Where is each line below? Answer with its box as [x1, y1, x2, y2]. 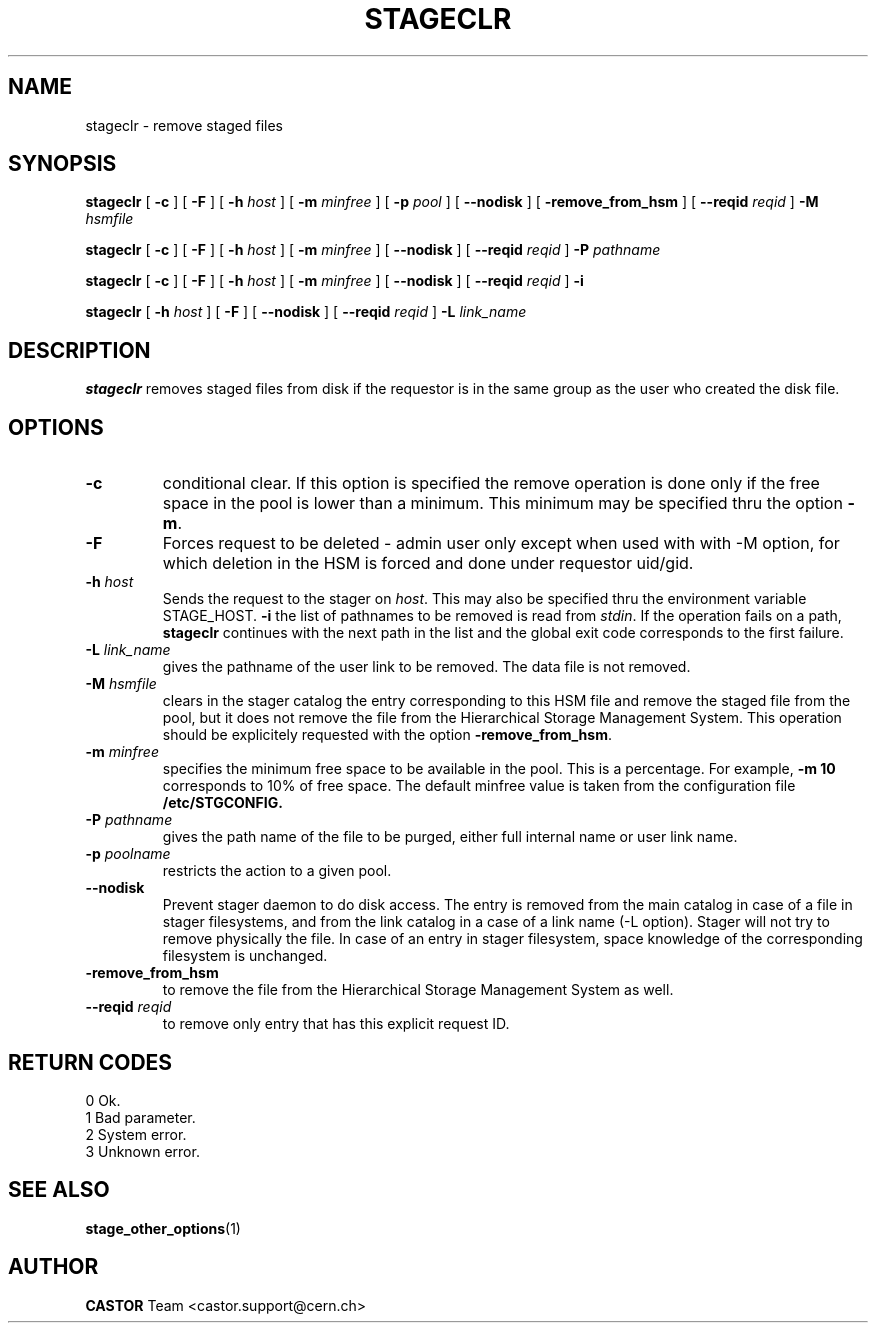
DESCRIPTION [8, 337, 151, 363]
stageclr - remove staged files [85, 116, 283, 134]
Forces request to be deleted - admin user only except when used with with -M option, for [162, 533, 840, 554]
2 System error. [85, 1125, 187, 1143]
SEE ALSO [8, 1177, 110, 1203]
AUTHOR [8, 1254, 99, 1280]
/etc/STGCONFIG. [162, 794, 283, 812]
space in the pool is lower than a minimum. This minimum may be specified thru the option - [162, 493, 855, 514]
